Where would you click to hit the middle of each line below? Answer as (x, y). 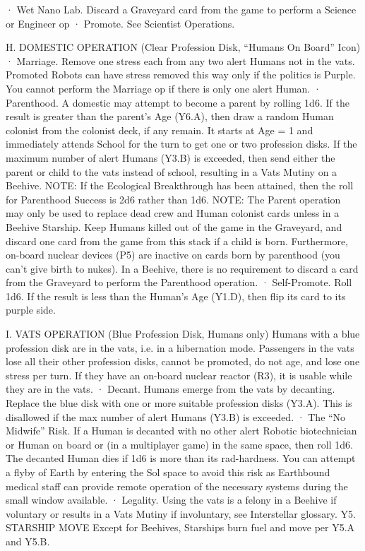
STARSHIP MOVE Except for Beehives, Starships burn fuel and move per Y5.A (180, 527)
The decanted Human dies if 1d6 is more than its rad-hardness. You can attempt (181, 458)
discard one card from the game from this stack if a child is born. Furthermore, (177, 241)
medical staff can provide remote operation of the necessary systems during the (177, 486)
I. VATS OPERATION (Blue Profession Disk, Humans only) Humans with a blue (183, 334)
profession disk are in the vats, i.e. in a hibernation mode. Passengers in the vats (180, 347)
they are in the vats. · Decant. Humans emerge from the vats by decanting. (170, 389)
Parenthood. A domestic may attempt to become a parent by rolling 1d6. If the (178, 102)
